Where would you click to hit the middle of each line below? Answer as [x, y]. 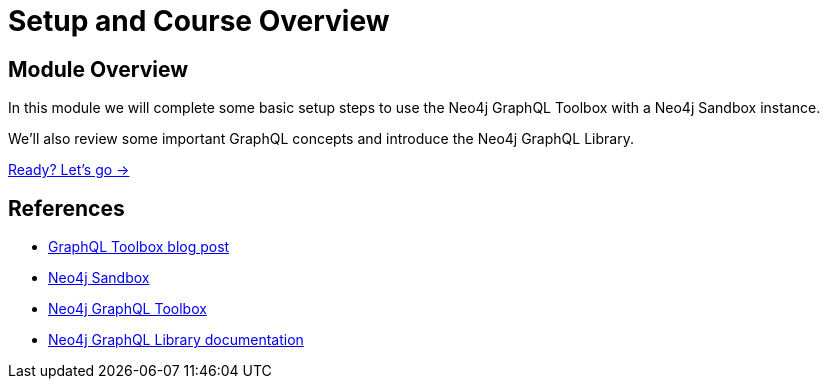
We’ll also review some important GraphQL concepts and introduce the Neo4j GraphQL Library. [321, 139]
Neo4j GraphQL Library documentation [176, 340]
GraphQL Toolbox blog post [139, 247]
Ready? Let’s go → [69, 170]
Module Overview [98, 69]
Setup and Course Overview [199, 21]
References [66, 208]
